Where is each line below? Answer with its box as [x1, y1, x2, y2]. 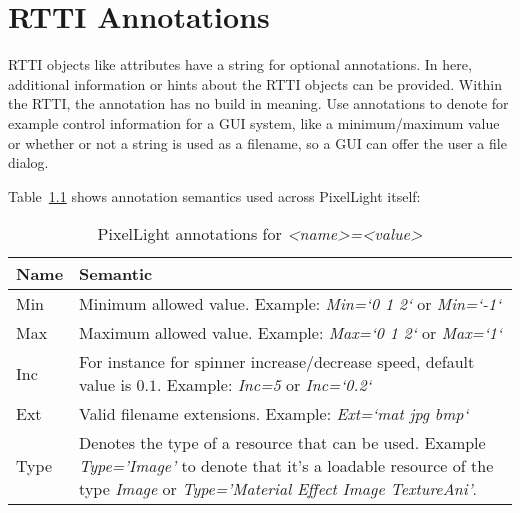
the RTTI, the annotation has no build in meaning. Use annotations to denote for [8, 93, 509, 114]
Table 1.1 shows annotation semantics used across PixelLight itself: [8, 185, 421, 206]
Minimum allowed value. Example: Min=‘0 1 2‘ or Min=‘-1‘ [79, 292, 502, 316]
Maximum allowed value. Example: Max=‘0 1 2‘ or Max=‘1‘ [79, 321, 502, 345]
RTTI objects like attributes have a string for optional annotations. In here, [8, 54, 472, 75]
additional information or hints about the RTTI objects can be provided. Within [8, 73, 503, 94]
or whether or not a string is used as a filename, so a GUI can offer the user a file [8, 132, 507, 153]
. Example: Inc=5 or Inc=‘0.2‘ [156, 373, 372, 397]
